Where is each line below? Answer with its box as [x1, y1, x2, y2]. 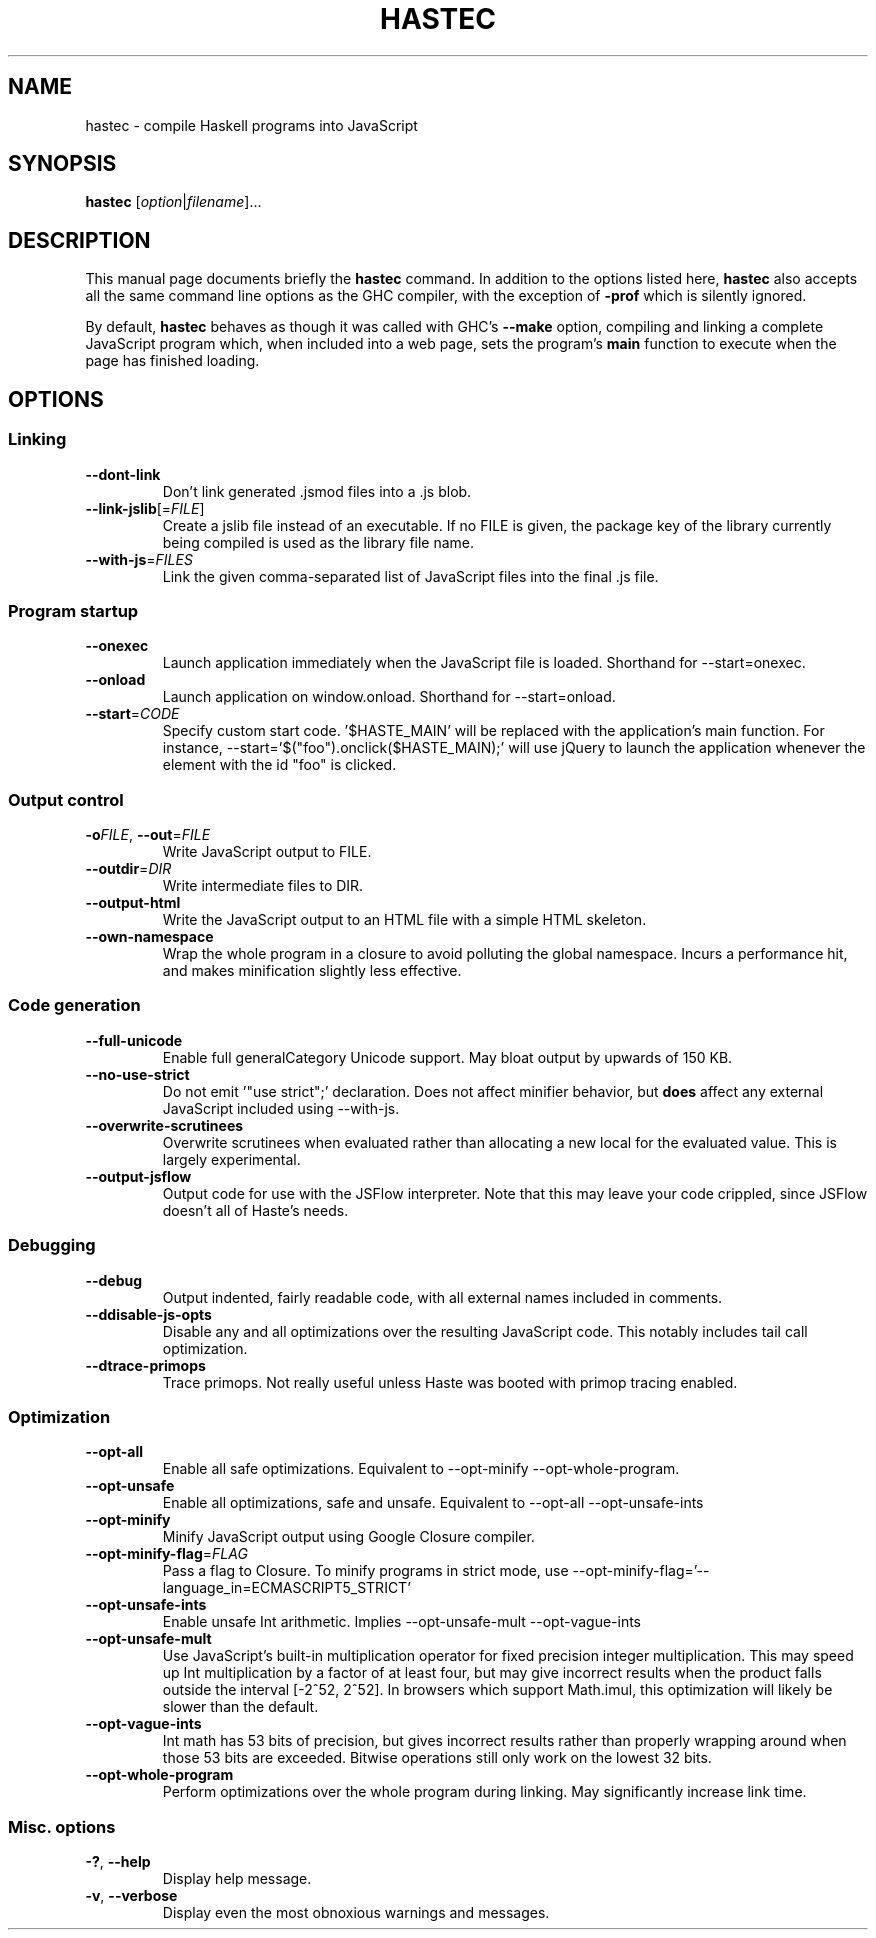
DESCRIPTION [8, 227, 151, 253]
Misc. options [8, 1816, 116, 1837]
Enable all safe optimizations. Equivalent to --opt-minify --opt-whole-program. [162, 1460, 680, 1478]
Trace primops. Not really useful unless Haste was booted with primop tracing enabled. [162, 1373, 738, 1391]
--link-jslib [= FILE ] [85, 499, 205, 517]
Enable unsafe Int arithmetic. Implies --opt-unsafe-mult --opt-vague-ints [162, 1613, 642, 1631]
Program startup [8, 600, 139, 621]
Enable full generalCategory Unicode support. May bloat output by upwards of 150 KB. [162, 1048, 733, 1066]
